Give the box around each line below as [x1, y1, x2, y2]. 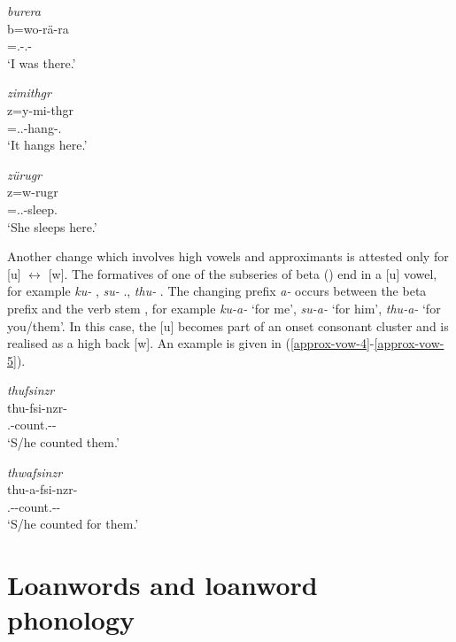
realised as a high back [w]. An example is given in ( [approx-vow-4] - [7, 334, 375, 352]
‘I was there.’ [7, 53, 76, 72]
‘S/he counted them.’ [7, 433, 120, 452]
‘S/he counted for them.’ [7, 514, 139, 533]
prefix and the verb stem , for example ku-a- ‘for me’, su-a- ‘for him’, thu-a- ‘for [7, 298, 441, 317]
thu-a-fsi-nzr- [7, 480, 78, 499]
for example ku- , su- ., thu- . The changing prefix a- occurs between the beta [7, 282, 427, 300]
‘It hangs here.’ [7, 135, 88, 154]
